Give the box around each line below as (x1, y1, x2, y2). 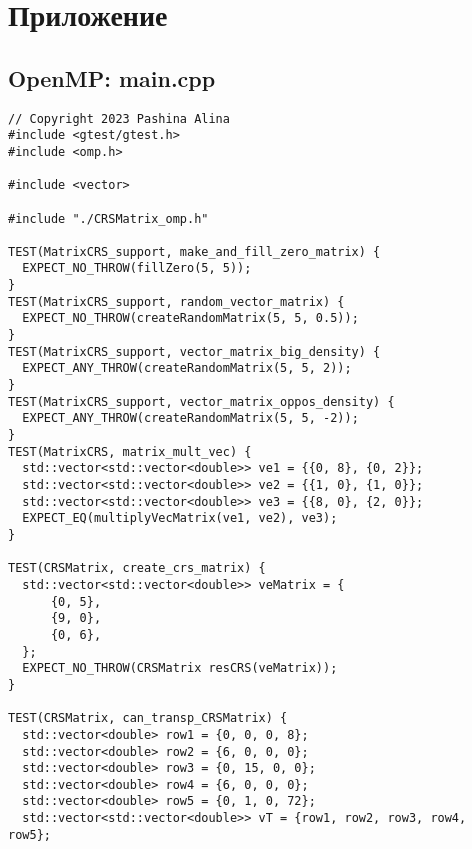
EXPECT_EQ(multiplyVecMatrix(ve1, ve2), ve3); (22, 511, 338, 526)
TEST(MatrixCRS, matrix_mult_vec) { (8, 444, 252, 459)
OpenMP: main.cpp (8, 62, 216, 93)
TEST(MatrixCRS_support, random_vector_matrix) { (8, 294, 345, 309)
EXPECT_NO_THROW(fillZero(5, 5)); (22, 261, 252, 276)
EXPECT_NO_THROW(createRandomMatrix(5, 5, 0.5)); (22, 311, 359, 326)
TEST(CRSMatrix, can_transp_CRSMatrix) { (8, 711, 288, 726)
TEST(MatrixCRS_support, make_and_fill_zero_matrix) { (8, 244, 381, 259)
